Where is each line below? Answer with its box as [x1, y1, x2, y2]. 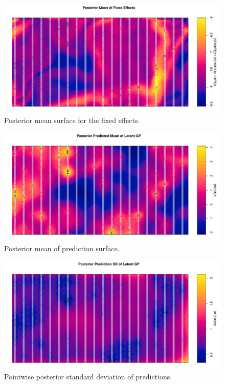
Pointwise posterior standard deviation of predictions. [4, 371, 172, 381]
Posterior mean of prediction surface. [4, 242, 120, 253]
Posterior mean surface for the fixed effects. [4, 114, 140, 125]
